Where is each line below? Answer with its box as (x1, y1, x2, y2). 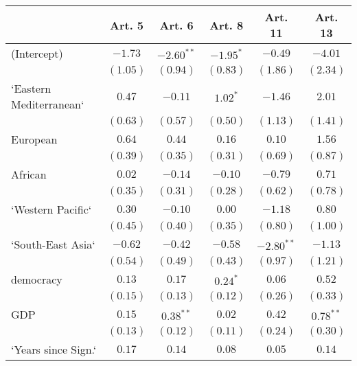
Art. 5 (110, 16, 144, 33)
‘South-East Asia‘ (11, 236, 95, 252)
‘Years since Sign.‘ (11, 341, 97, 357)
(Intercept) (11, 45, 63, 61)
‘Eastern (11, 80, 51, 96)
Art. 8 (209, 16, 244, 33)
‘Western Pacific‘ (11, 201, 92, 217)
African (11, 166, 47, 182)
